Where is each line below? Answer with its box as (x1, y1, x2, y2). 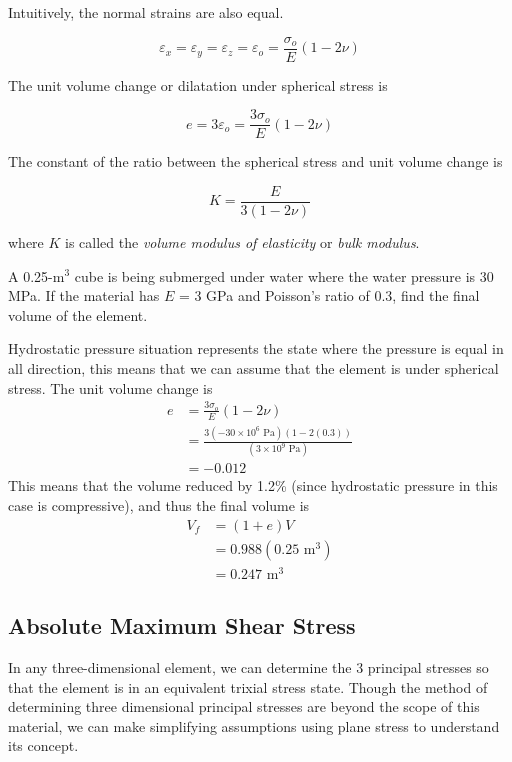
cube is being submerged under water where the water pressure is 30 (74, 265, 494, 286)
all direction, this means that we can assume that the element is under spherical (8, 357, 499, 378)
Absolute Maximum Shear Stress (8, 610, 356, 641)
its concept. (8, 735, 79, 756)
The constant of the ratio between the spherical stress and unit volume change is (8, 151, 503, 172)
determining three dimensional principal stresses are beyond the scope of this (8, 696, 480, 717)
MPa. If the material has (8, 285, 160, 306)
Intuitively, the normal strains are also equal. (8, 2, 284, 22)
